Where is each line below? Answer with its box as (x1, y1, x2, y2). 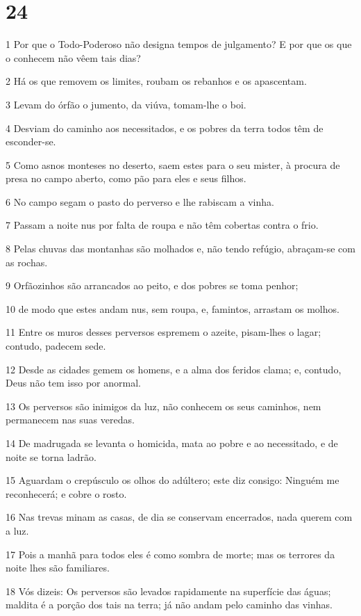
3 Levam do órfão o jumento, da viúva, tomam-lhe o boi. (6, 97, 246, 111)
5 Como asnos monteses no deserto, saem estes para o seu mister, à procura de (6, 157, 340, 172)
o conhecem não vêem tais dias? (6, 50, 141, 65)
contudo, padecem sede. (6, 339, 106, 353)
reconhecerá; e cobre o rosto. (6, 486, 127, 501)
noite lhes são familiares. (6, 560, 110, 575)
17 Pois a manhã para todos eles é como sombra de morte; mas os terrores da (6, 546, 335, 561)
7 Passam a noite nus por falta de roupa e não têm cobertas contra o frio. (6, 218, 319, 232)
